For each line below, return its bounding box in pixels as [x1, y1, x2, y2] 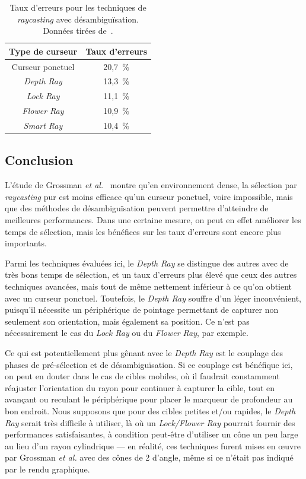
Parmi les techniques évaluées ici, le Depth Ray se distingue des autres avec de [5, 256, 289, 269]
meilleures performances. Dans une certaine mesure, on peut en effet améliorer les [5, 214, 301, 226]
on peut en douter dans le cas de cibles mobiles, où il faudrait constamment [5, 370, 280, 382]
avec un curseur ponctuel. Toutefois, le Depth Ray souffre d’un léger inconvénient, [5, 291, 301, 304]
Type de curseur [9, 45, 78, 57]
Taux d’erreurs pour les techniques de [9, 1, 146, 13]
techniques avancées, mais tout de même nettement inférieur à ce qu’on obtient [5, 280, 292, 293]
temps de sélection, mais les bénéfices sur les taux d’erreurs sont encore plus [5, 225, 281, 237]
